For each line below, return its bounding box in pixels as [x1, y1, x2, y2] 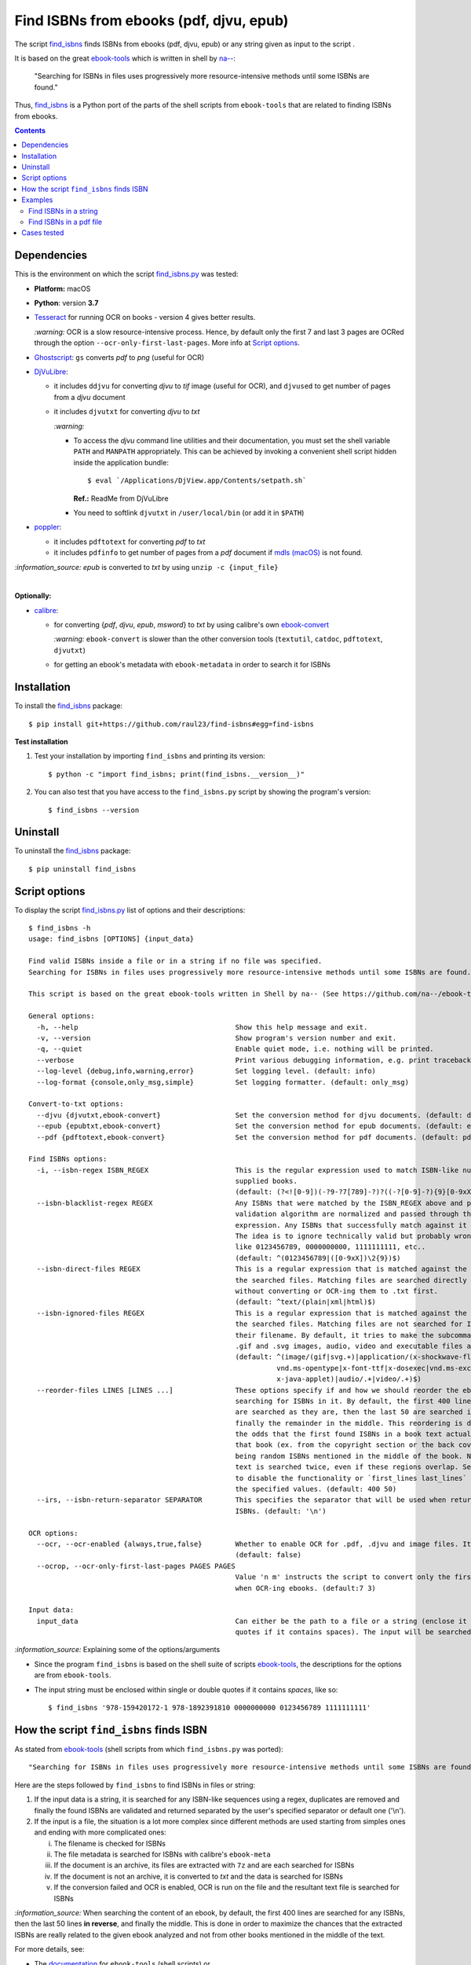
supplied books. [235, 1177, 298, 1186]
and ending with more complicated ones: [34, 1827, 166, 1837]
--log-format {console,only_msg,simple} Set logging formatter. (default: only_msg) [36, 1078, 410, 1086]
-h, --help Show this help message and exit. [36, 1023, 368, 1031]
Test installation [14, 736, 68, 746]
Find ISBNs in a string [28, 206, 98, 215]
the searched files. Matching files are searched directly [235, 1276, 467, 1284]
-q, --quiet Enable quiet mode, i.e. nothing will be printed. [36, 1045, 435, 1053]
